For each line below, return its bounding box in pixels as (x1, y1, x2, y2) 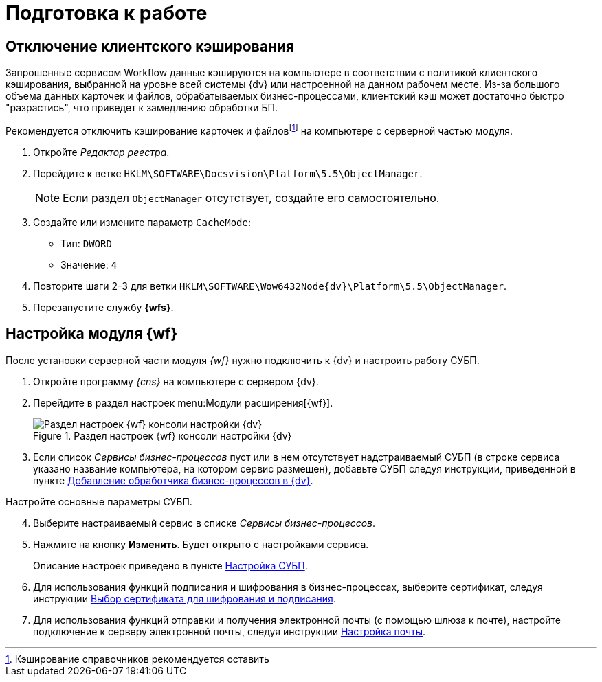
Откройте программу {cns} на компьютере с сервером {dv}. (33, 375, 319, 387)
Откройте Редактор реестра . (33, 146, 170, 158)
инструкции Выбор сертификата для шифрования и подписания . (33, 592, 336, 604)
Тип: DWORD (60, 237, 112, 249)
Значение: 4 (60, 258, 118, 271)
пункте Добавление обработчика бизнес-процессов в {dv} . (33, 474, 313, 486)
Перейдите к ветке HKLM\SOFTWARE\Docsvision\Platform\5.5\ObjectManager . (33, 167, 423, 179)
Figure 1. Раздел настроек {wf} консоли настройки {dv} (33, 429, 292, 442)
